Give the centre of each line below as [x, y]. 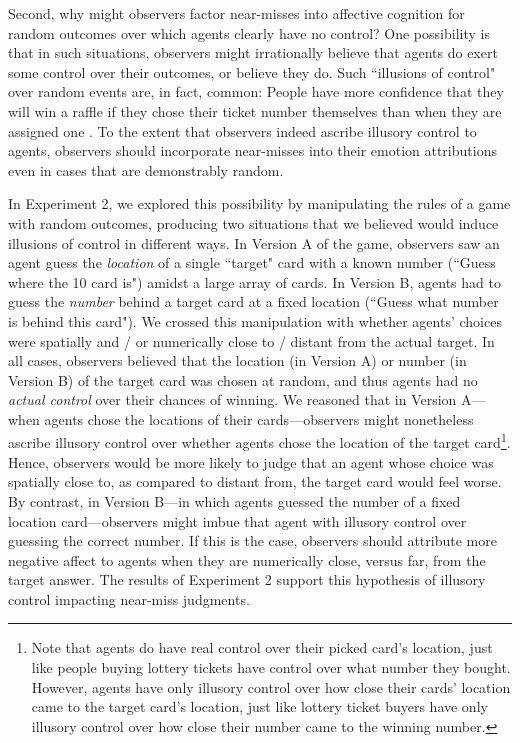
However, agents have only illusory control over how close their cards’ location [271, 686]
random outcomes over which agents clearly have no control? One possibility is [249, 32]
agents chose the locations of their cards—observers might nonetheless [259, 418]
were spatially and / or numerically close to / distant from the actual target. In [251, 340]
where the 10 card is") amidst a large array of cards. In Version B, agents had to [254, 281]
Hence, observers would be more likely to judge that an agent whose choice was [251, 461]
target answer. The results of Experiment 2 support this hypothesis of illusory [247, 579]
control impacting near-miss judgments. [129, 598]
